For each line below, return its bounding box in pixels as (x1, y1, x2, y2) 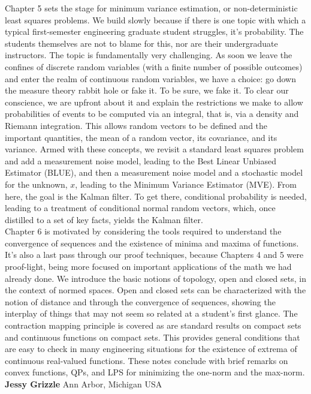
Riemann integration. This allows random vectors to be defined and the (5, 119, 268, 131)
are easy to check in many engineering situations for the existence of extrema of (5, 342, 297, 355)
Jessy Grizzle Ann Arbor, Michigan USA (5, 378, 162, 390)
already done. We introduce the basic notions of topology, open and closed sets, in (5, 272, 306, 284)
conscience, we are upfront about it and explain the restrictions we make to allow (5, 95, 303, 108)
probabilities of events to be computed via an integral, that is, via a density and (5, 107, 299, 120)
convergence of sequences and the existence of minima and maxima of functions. (5, 236, 299, 249)
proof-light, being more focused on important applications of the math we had (5, 260, 292, 273)
